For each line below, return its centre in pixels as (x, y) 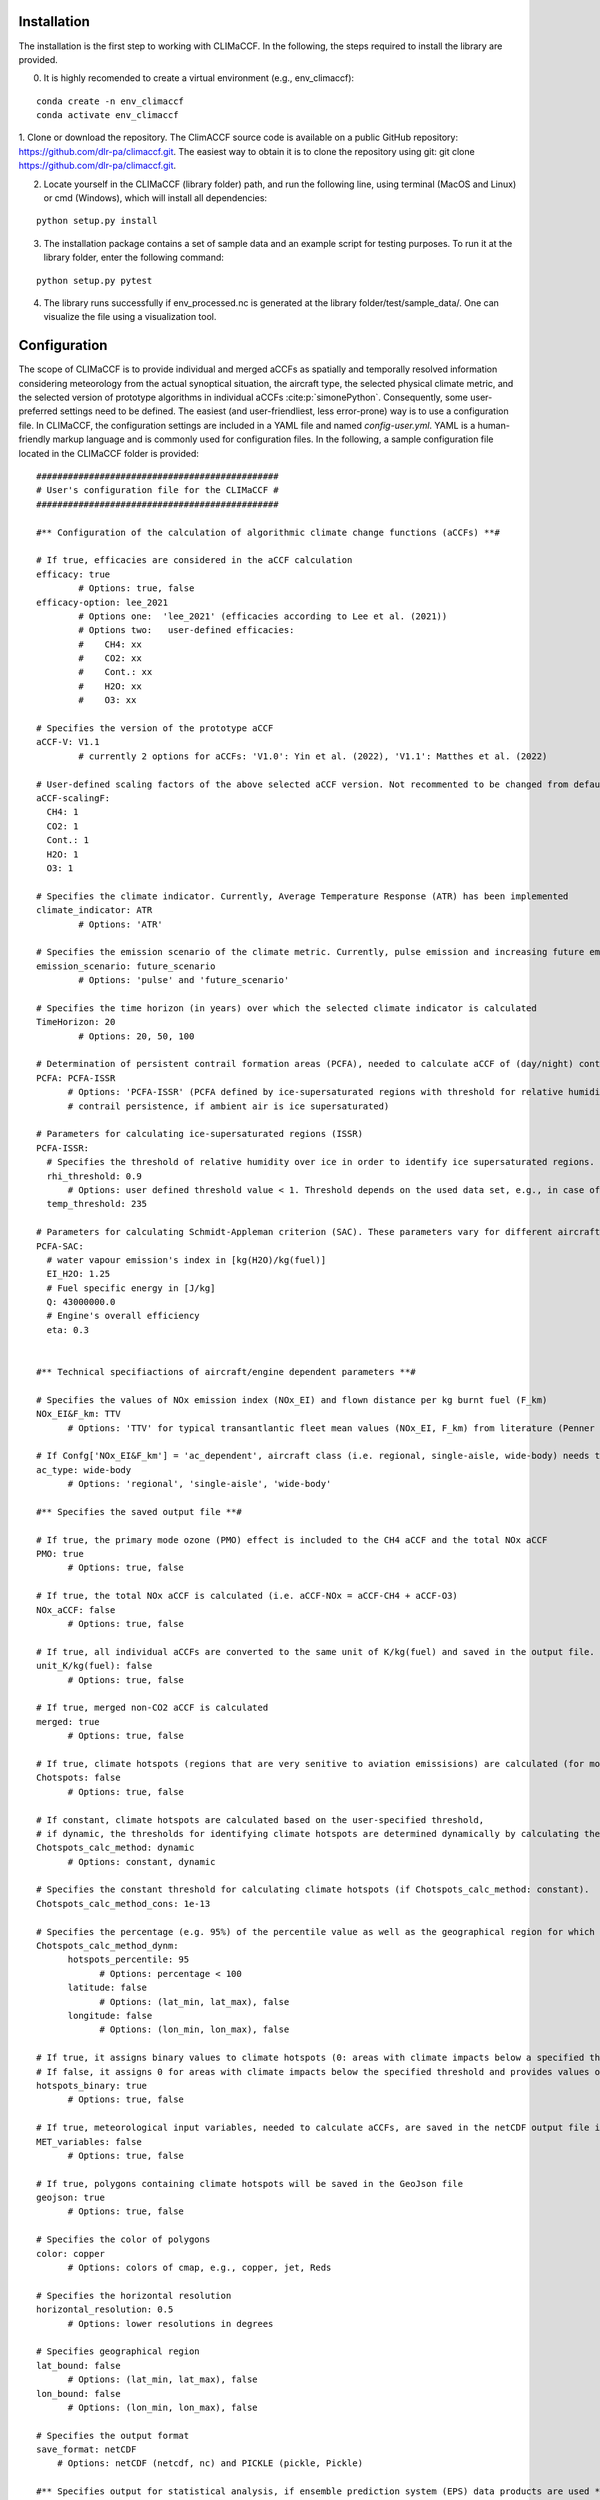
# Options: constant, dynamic (141, 1861)
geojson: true (70, 2198)
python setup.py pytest (94, 280)
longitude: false (110, 2015)
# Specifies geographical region (118, 2351)
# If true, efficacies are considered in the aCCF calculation (194, 560)
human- (493, 425)
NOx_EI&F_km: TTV (78, 1414)
